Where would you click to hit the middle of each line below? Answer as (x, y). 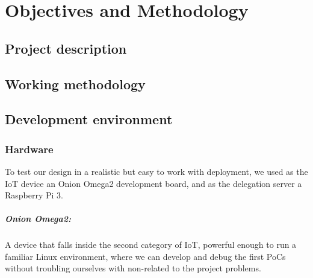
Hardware (29, 149)
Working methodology (75, 84)
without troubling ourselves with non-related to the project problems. (133, 268)
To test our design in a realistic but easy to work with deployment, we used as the (156, 171)
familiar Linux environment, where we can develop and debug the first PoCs (145, 256)
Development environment (89, 119)
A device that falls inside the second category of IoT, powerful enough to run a (151, 245)
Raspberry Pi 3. (34, 195)
